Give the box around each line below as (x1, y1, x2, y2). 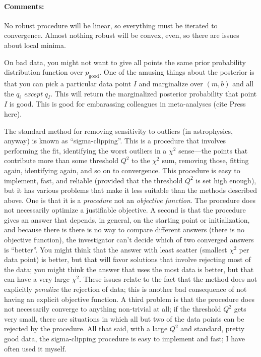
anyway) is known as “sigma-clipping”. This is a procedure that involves (4, 135, 226, 146)
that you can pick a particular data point (4, 78, 132, 88)
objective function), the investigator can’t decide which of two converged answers (4, 234, 254, 245)
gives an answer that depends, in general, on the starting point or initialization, (4, 214, 250, 225)
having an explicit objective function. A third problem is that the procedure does (4, 293, 254, 304)
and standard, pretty (180, 323, 245, 334)
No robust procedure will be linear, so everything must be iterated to (4, 20, 218, 30)
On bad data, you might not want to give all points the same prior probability (4, 57, 246, 67)
